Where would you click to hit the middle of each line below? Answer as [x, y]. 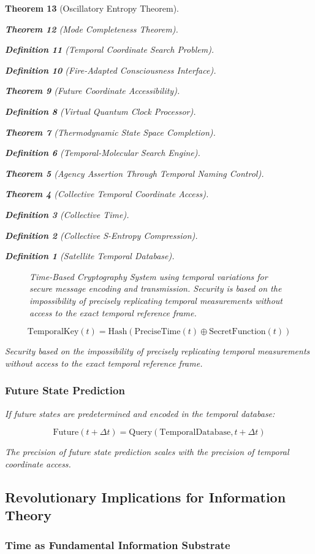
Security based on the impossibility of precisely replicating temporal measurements [157, 351]
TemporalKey [53, 332]
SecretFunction [237, 332]
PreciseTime [157, 332]
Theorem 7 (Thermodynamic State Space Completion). [110, 132]
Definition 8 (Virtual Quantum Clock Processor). [101, 111]
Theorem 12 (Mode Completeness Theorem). [92, 29]
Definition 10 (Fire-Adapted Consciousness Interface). [111, 70]
